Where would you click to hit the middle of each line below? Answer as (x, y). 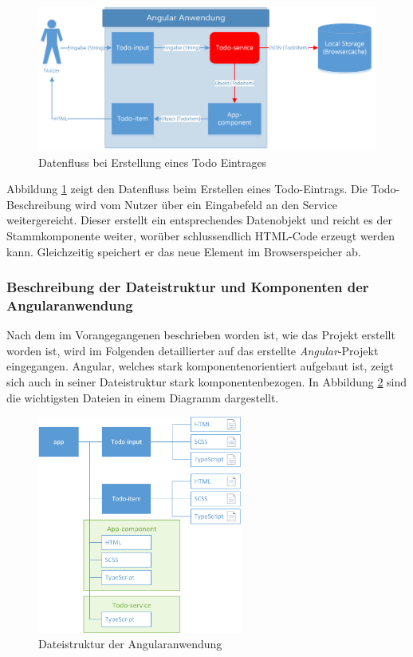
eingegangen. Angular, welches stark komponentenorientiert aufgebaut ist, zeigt (200, 366)
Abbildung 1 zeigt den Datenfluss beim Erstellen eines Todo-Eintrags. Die (187, 189)
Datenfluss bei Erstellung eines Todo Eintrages (153, 162)
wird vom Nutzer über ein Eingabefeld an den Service (206, 204)
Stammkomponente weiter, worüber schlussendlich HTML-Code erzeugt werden (201, 235)
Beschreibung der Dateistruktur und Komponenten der (188, 287)
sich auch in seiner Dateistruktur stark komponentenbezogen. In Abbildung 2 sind (207, 382)
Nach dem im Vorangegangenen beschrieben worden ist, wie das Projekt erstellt (201, 335)
